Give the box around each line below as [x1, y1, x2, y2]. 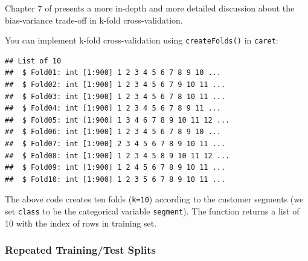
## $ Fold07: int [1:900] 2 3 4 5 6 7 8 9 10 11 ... [5, 140, 226, 148]
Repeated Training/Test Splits [5, 242, 156, 257]
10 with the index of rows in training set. [5, 216, 157, 229]
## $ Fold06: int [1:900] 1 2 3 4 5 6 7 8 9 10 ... [5, 127, 221, 137]
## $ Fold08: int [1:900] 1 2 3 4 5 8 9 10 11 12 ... [5, 151, 230, 160]
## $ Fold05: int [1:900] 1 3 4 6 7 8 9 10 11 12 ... [5, 115, 230, 124]
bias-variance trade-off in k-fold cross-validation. [5, 13, 183, 26]
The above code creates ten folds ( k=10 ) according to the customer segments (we [5, 193, 304, 205]
